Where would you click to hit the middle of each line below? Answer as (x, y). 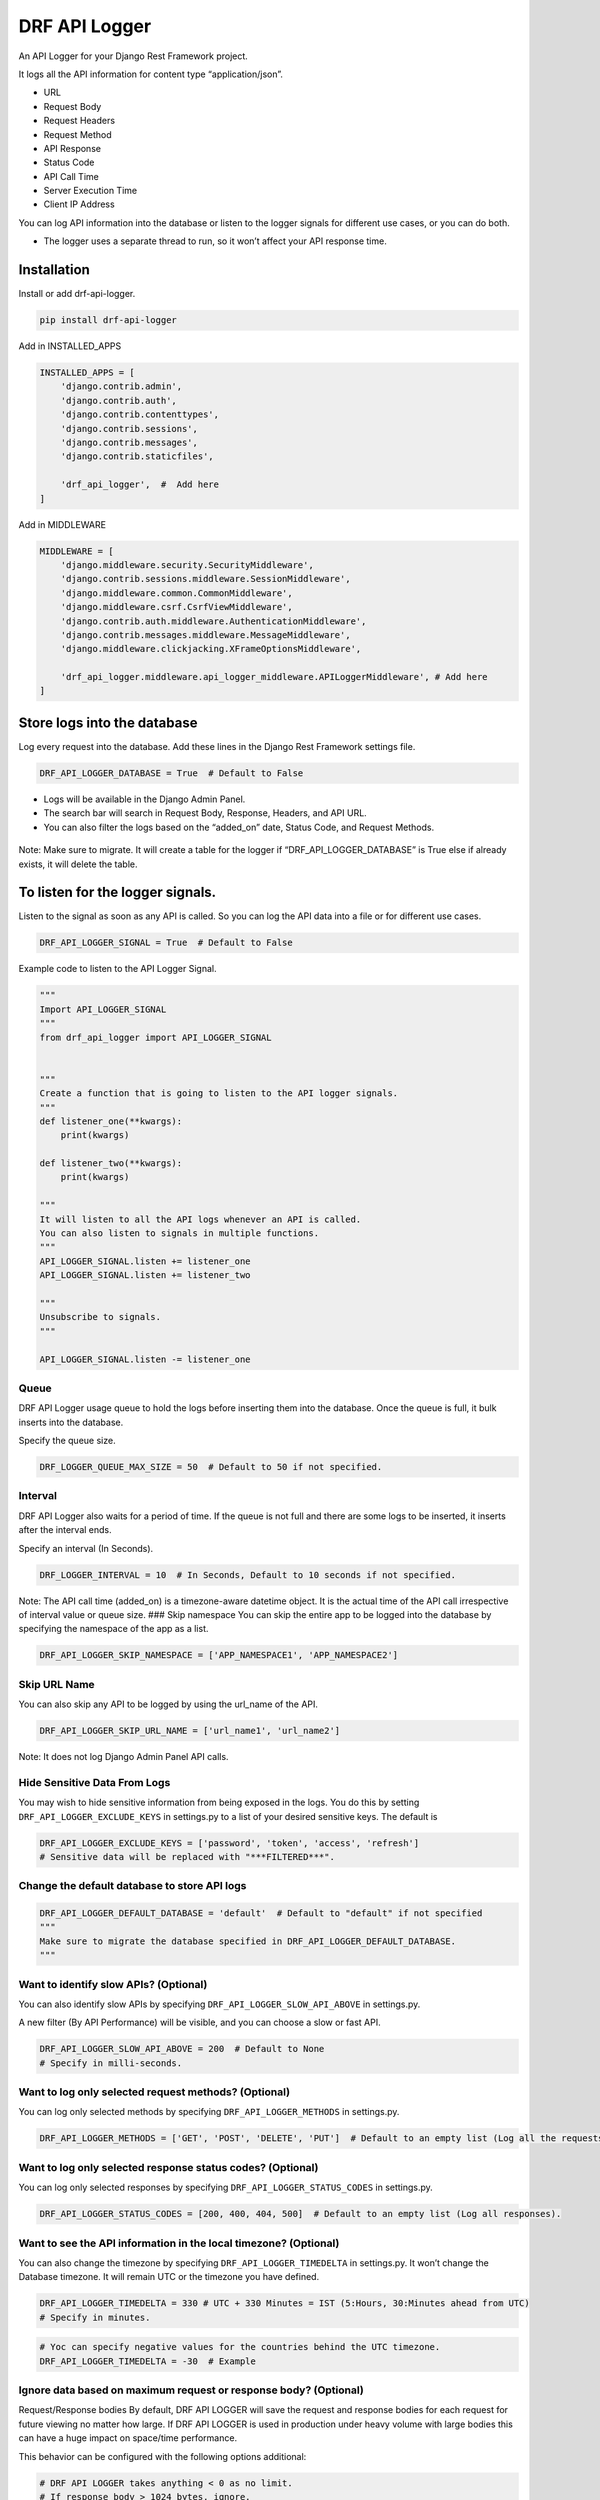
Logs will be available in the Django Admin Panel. (144, 799)
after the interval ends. (65, 1530)
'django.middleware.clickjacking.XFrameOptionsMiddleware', (211, 649)
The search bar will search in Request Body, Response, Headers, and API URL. (205, 813)
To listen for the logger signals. (117, 892)
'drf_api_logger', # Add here (140, 484)
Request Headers (79, 121)
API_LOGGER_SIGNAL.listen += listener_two (145, 1275)
